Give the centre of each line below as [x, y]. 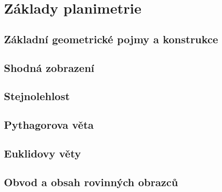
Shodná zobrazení [49, 67]
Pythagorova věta [49, 125]
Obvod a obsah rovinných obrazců [91, 182]
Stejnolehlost [37, 96]
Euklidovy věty [43, 153]
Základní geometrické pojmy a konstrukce [111, 39]
